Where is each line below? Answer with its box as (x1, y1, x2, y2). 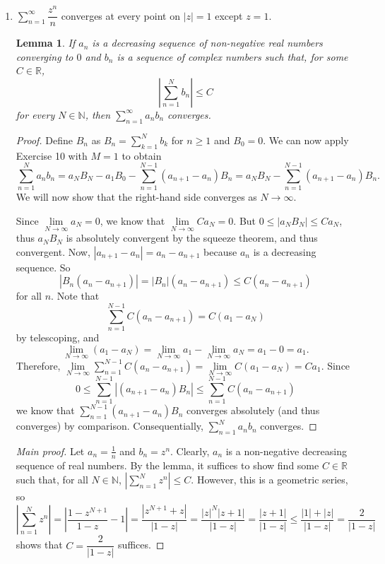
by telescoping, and (16, 329, 100, 344)
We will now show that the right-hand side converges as (16, 189, 257, 204)
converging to (16, 49, 73, 64)
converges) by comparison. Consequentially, (16, 418, 203, 433)
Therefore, (16, 358, 61, 372)
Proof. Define (16, 132, 73, 147)
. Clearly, (170, 443, 210, 458)
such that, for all (16, 472, 88, 487)
